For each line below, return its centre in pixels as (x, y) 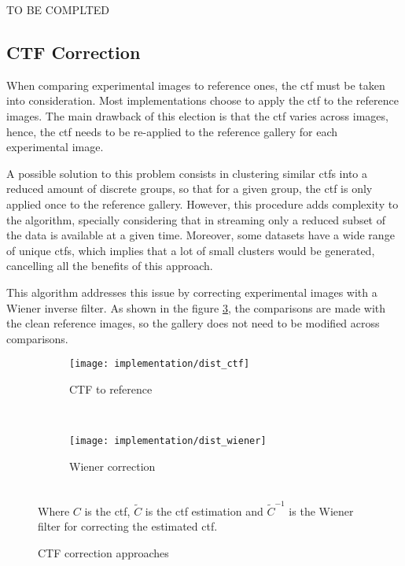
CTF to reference (111, 388)
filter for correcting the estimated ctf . (128, 526)
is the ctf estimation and (204, 511)
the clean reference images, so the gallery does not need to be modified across (193, 323)
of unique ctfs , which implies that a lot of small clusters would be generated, (191, 250)
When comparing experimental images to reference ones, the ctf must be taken (196, 85)
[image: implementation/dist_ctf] (160, 364)
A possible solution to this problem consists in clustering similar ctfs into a (187, 173)
